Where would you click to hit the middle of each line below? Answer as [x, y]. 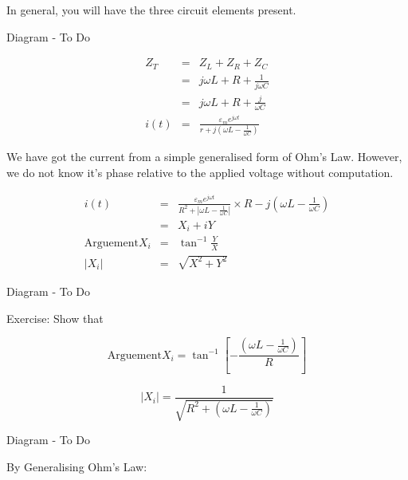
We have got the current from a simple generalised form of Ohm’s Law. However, [204, 157]
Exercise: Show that [55, 318]
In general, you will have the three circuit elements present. [151, 10]
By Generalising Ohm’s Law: [77, 467]
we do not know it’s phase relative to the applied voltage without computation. [200, 172]
